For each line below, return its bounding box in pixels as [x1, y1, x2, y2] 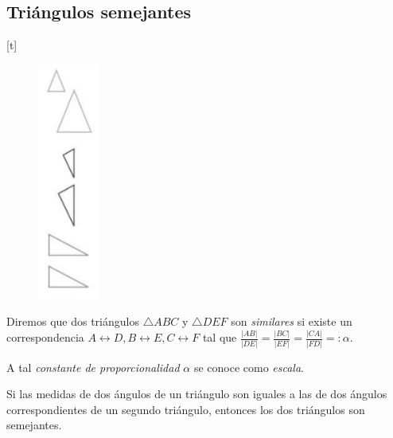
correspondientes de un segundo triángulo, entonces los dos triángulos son [6, 401, 365, 417]
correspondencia [6, 329, 84, 346]
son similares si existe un [231, 313, 352, 330]
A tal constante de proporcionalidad [6, 358, 180, 375]
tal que [202, 329, 237, 346]
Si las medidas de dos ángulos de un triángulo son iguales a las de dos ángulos [6, 385, 387, 402]
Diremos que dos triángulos [6, 313, 139, 330]
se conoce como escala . [193, 358, 305, 375]
